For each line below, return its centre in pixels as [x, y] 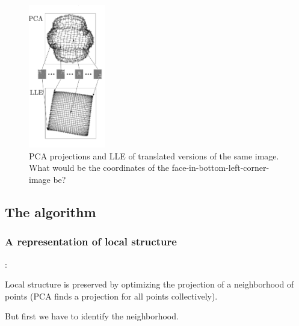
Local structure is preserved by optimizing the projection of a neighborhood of [149, 284]
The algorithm [51, 211]
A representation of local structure [91, 241]
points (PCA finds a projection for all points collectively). [111, 296]
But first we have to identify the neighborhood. [92, 316]
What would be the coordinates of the [99, 168]
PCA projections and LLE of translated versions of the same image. [154, 155]
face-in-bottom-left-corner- [220, 168]
